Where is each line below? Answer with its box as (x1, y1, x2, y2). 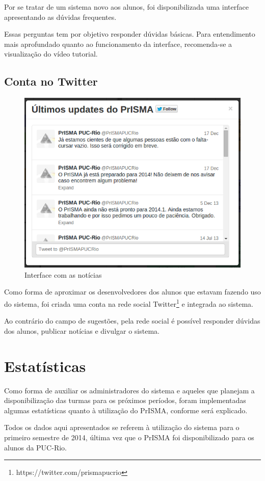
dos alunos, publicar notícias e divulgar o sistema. (4, 325, 160, 336)
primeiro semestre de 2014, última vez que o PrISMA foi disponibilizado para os (4, 432, 254, 442)
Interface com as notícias (24, 269, 102, 280)
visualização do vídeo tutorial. (4, 48, 98, 59)
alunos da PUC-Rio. (4, 442, 67, 452)
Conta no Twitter (4, 73, 98, 89)
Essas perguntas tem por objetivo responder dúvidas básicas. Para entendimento (4, 29, 255, 39)
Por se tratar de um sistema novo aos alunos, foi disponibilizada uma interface (4, 2, 249, 12)
